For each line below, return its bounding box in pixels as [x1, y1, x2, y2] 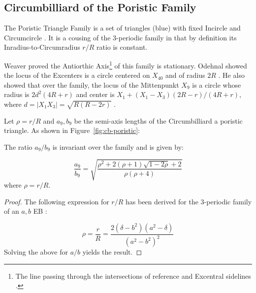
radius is [4, 89, 30, 99]
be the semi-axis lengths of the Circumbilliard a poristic [74, 115, 243, 126]
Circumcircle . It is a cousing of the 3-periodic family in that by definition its [4, 32, 237, 42]
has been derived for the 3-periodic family [125, 196, 252, 206]
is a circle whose [192, 79, 241, 90]
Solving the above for [4, 247, 68, 257]
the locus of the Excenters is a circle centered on [4, 70, 150, 80]
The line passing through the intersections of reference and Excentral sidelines [15, 270, 251, 281]
